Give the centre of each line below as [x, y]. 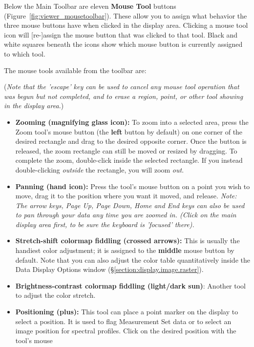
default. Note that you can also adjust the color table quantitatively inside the [133, 260]
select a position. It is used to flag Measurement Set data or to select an [123, 321]
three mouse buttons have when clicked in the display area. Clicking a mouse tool [126, 25]
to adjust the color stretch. [55, 295]
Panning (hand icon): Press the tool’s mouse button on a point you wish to [133, 186]
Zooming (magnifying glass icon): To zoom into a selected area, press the [132, 122]
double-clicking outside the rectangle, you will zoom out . [100, 169]
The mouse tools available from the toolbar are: [75, 70]
